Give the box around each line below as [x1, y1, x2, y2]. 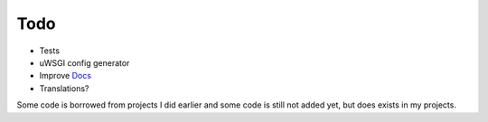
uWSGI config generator [39, 57, 130, 68]
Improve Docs [39, 70, 92, 81]
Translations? [39, 82, 89, 94]
